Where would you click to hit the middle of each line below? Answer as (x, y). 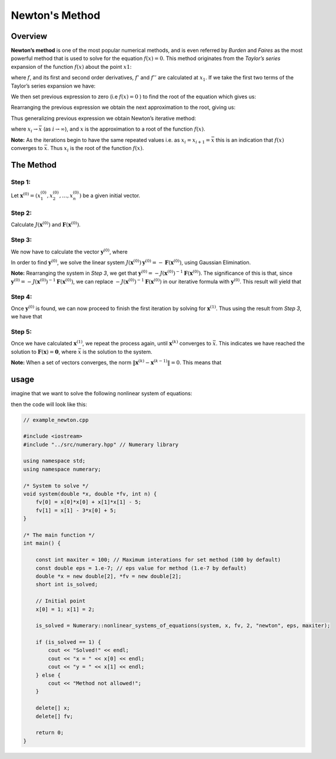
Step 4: (21, 297)
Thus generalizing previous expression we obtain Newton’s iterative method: (104, 118)
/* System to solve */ (56, 486)
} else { (48, 675)
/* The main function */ (59, 535)
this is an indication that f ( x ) (250, 140)
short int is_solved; (67, 585)
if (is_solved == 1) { (68, 642)
